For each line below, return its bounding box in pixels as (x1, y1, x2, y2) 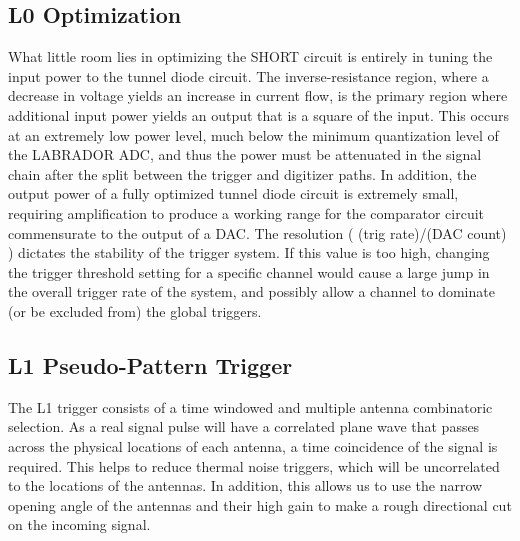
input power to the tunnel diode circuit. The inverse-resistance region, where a (8, 65, 489, 86)
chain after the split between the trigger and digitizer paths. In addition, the (8, 163, 477, 184)
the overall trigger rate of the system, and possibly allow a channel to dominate (8, 281, 495, 302)
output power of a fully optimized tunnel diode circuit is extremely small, (8, 183, 459, 204)
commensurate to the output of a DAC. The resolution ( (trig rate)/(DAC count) (8, 222, 507, 243)
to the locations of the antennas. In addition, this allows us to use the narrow (8, 475, 483, 496)
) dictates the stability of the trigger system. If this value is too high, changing (8, 242, 490, 263)
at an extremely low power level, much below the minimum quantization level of (8, 124, 499, 145)
